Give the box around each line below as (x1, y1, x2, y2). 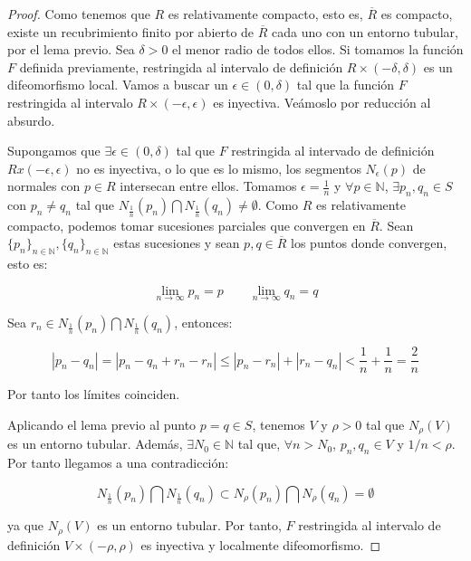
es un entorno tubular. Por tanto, (97, 516, 282, 535)
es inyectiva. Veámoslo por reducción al (213, 92, 431, 111)
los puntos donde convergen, (291, 233, 447, 252)
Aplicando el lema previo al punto (7, 414, 197, 433)
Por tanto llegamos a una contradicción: (7, 453, 229, 472)
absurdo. (7, 110, 55, 129)
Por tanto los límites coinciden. (7, 385, 180, 404)
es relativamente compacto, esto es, (168, 5, 363, 23)
